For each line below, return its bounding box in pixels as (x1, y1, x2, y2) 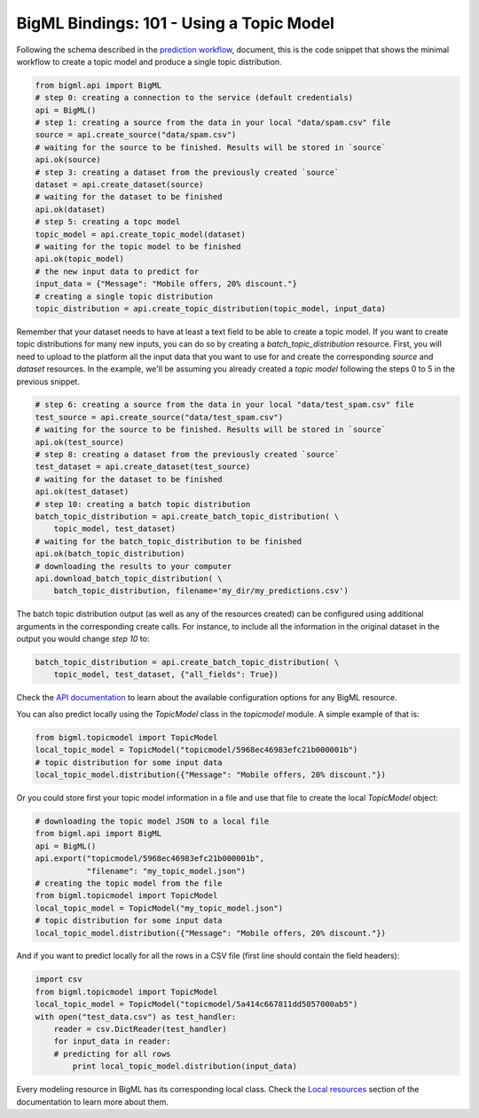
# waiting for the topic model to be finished (35, 242, 241, 252)
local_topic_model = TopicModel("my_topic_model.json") (35, 903, 284, 913)
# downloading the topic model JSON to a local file (35, 816, 270, 826)
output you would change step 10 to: (16, 634, 150, 645)
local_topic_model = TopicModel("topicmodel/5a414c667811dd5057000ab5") (35, 999, 358, 1010)
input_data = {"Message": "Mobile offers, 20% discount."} (35, 279, 297, 289)
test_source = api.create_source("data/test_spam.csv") (35, 412, 284, 422)
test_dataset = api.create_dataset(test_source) (35, 462, 251, 472)
